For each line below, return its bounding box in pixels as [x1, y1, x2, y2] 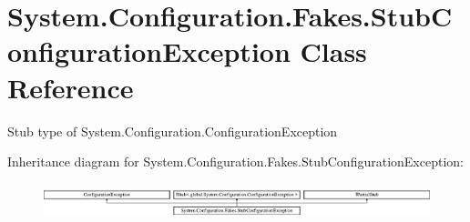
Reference [7, 68, 134, 106]
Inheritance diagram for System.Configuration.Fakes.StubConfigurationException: [7, 152, 464, 171]
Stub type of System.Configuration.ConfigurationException [7, 121, 338, 140]
